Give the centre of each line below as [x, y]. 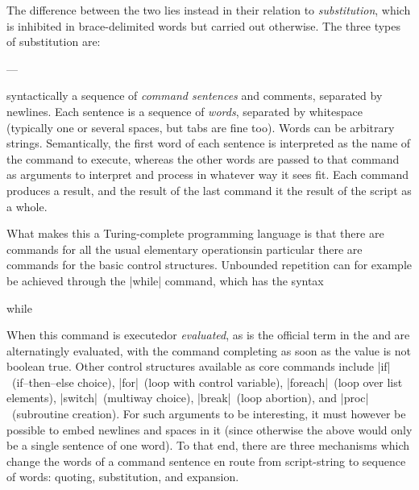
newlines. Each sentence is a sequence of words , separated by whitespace [185, 111]
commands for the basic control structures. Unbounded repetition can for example [209, 265]
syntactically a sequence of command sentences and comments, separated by [195, 96]
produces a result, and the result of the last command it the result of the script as [209, 190]
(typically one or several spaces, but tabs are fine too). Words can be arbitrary [201, 127]
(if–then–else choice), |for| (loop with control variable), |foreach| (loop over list [207, 382]
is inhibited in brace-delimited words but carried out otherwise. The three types [203, 25]
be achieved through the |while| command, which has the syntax [165, 280]
